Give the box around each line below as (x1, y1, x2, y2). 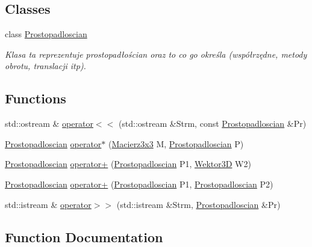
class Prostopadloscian (5, 28, 87, 40)
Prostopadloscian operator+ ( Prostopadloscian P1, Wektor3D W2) (5, 157, 251, 170)
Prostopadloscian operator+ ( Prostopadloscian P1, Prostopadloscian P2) (5, 177, 273, 190)
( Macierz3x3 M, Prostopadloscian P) (108, 137, 244, 150)
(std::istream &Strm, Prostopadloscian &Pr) (116, 198, 281, 210)
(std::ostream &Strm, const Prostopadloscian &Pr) (118, 117, 307, 130)
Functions (5, 89, 66, 108)
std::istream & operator (5, 198, 92, 210)
